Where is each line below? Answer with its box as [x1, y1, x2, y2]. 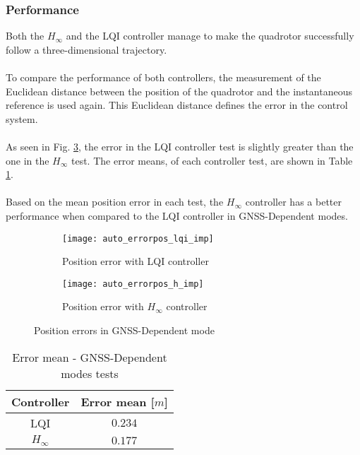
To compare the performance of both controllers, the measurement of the [6, 70, 321, 84]
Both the [6, 28, 44, 43]
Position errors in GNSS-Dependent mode [34, 323, 215, 338]
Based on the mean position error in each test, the [6, 194, 224, 209]
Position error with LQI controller [62, 254, 209, 268]
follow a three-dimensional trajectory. [6, 42, 167, 57]
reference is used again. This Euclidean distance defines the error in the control [6, 97, 348, 112]
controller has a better [245, 194, 342, 209]
